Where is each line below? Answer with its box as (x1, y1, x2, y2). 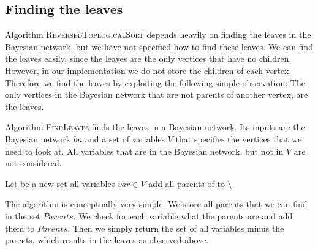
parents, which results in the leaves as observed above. (5, 233, 209, 246)
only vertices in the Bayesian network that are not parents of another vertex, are (5, 88, 308, 101)
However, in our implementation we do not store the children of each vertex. (5, 64, 292, 76)
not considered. (5, 156, 62, 169)
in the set (5, 209, 40, 222)
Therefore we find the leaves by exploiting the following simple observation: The (5, 76, 305, 89)
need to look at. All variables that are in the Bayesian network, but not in (5, 144, 284, 157)
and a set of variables (85, 132, 165, 145)
